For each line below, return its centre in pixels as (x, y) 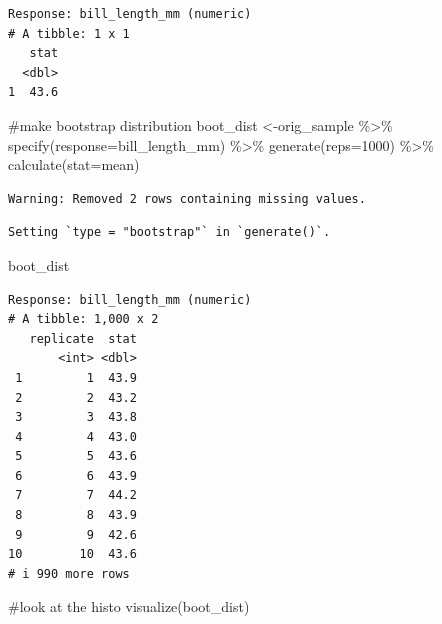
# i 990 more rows (69, 573)
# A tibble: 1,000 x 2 (83, 319)
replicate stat (83, 338)
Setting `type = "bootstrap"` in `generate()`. (169, 232)
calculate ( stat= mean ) (74, 164)
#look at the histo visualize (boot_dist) (129, 606)
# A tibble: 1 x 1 (69, 33)
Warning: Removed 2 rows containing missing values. (187, 198)
